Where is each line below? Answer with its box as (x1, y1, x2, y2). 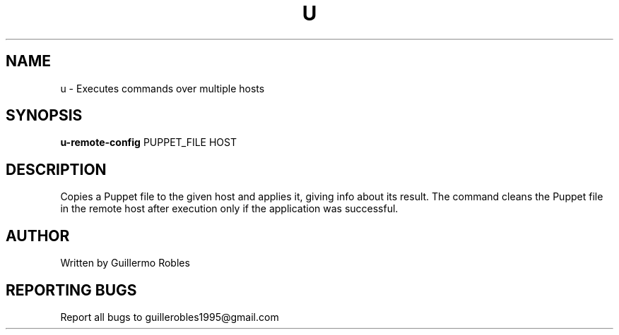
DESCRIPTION (6, 160, 107, 178)
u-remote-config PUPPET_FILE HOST (60, 136, 237, 149)
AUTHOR (6, 226, 70, 245)
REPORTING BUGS (6, 281, 137, 299)
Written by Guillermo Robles (60, 257, 190, 269)
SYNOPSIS (6, 106, 83, 125)
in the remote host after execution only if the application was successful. (60, 202, 399, 215)
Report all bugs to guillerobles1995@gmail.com (60, 310, 279, 323)
